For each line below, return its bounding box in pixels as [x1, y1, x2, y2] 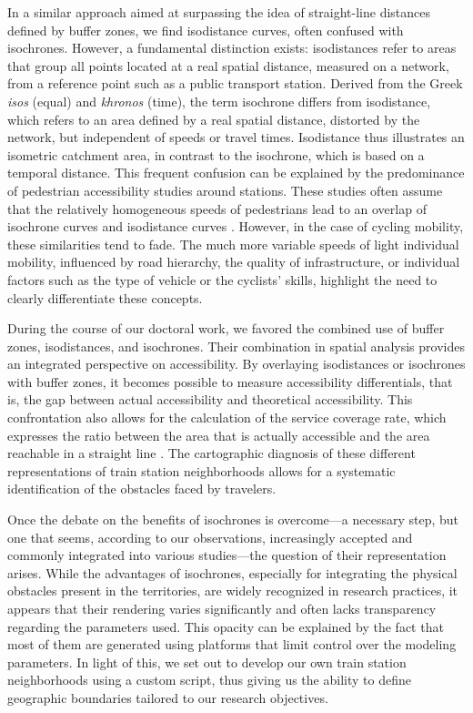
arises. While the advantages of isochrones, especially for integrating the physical [7, 563, 458, 582]
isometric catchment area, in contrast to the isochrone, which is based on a [7, 145, 425, 164]
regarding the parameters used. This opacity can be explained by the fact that [7, 616, 444, 636]
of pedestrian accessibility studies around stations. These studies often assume [7, 180, 443, 199]
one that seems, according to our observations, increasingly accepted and [7, 527, 413, 546]
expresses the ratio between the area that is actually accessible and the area [7, 425, 430, 444]
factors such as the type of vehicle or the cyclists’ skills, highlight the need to [7, 270, 438, 289]
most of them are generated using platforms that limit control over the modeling [7, 635, 457, 654]
